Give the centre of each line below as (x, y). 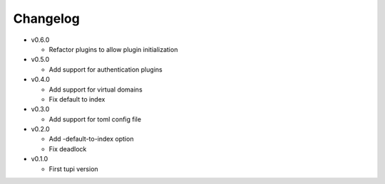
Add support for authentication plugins (106, 69)
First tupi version (74, 169)
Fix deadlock (68, 148)
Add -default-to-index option (91, 139)
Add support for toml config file (95, 119)
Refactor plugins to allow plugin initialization (113, 49)
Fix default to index (77, 99)
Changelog (46, 18)
